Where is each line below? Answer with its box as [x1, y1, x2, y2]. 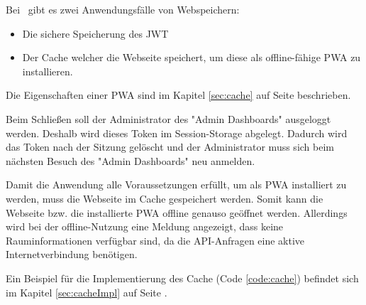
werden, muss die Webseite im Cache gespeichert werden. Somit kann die [6, 191, 323, 205]
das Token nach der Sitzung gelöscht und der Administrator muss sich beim [6, 139, 334, 154]
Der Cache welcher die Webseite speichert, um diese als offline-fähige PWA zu [22, 50, 361, 65]
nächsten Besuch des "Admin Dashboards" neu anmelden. [6, 153, 255, 168]
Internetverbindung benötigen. [6, 247, 138, 262]
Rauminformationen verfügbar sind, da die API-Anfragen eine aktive [6, 232, 305, 247]
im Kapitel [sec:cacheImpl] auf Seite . [6, 284, 167, 299]
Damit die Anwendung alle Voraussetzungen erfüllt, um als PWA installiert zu [6, 177, 347, 192]
